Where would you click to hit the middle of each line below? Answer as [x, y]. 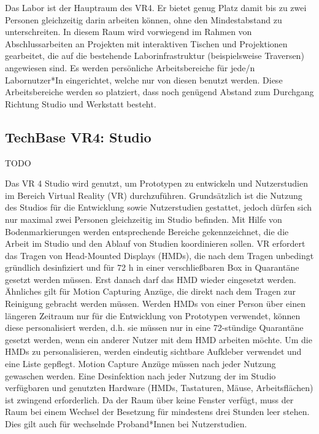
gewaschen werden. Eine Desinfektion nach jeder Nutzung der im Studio [140, 375]
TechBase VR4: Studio [78, 137]
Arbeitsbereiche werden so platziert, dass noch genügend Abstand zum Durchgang [159, 92]
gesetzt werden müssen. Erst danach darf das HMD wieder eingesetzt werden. [151, 279]
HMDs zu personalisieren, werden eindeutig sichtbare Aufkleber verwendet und [153, 351]
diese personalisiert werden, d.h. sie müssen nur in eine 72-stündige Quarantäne [154, 327]
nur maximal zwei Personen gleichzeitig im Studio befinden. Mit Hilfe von [144, 219]
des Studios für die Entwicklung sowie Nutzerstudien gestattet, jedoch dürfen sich [159, 207]
